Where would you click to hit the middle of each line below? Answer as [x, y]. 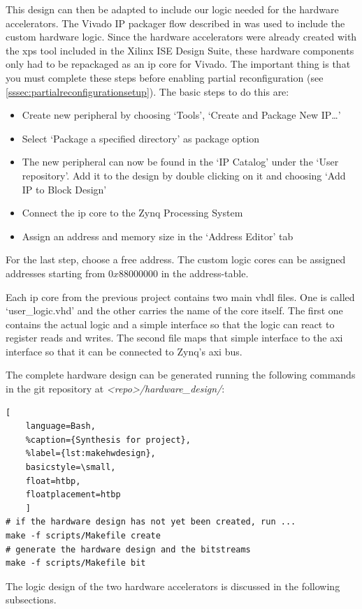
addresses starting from [56, 273]
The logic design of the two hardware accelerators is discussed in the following [173, 586]
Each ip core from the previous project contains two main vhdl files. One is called [180, 296]
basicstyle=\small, [71, 468]
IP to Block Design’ [64, 189]
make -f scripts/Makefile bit [76, 563]
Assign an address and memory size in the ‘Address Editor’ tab [158, 236]
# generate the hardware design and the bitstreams [128, 549]
